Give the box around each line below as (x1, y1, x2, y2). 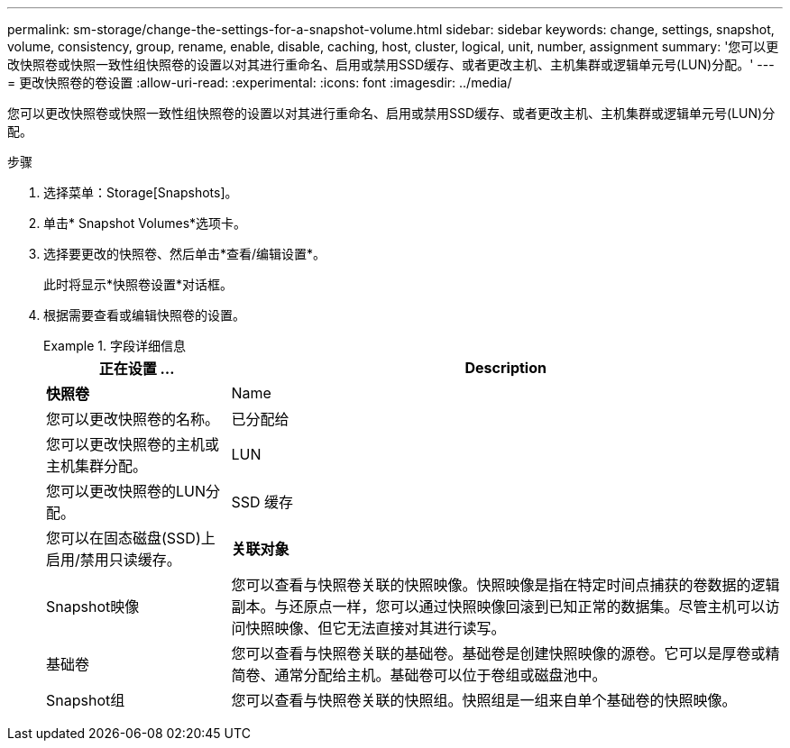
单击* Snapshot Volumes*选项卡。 (43, 215, 247, 231)
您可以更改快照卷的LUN (46, 482, 207, 500)
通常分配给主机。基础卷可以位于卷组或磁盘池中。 (274, 666, 607, 684)
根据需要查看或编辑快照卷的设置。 (43, 307, 245, 323)
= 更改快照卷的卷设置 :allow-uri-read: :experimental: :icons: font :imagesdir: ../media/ (7, 75, 512, 90)
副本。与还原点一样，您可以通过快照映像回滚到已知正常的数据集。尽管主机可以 (231, 597, 766, 616)
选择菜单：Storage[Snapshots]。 (43, 185, 238, 200)
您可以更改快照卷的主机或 (46, 435, 220, 453)
